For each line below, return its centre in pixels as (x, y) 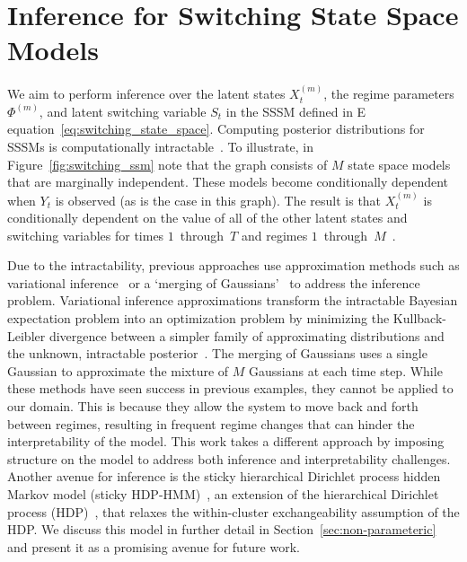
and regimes (274, 235)
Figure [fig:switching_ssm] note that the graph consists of (167, 164)
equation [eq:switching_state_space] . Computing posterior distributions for (216, 129)
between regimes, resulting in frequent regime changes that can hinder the (211, 423)
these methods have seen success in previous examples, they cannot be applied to (230, 388)
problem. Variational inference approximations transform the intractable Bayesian (233, 300)
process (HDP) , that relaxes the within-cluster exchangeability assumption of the (233, 511)
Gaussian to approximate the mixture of (118, 370)
